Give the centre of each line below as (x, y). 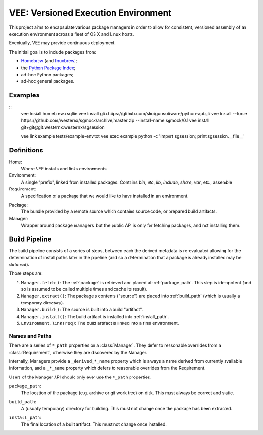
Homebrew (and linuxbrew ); (49, 61)
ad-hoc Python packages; (47, 74)
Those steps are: (26, 273)
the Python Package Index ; (48, 68)
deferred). (19, 264)
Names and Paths (30, 336)
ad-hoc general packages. (48, 81)
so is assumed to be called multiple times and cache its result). (84, 289)
